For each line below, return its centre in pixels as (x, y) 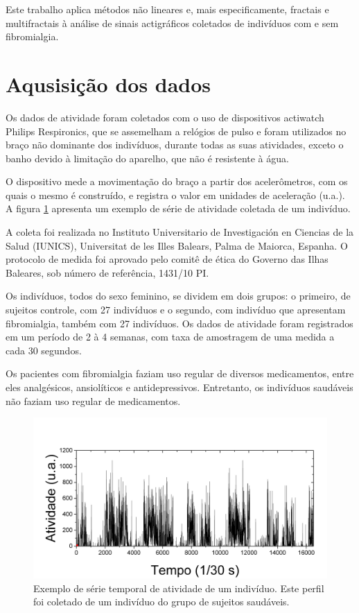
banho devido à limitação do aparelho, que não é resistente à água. (147, 158)
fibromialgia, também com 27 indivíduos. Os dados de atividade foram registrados (179, 323)
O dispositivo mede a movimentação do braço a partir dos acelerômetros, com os (177, 181)
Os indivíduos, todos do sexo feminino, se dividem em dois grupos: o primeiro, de (178, 296)
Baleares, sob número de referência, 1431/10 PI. (107, 272)
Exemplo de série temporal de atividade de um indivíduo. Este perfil (179, 588)
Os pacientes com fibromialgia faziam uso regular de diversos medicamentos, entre (180, 373)
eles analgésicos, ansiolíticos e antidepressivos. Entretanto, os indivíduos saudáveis (179, 387)
